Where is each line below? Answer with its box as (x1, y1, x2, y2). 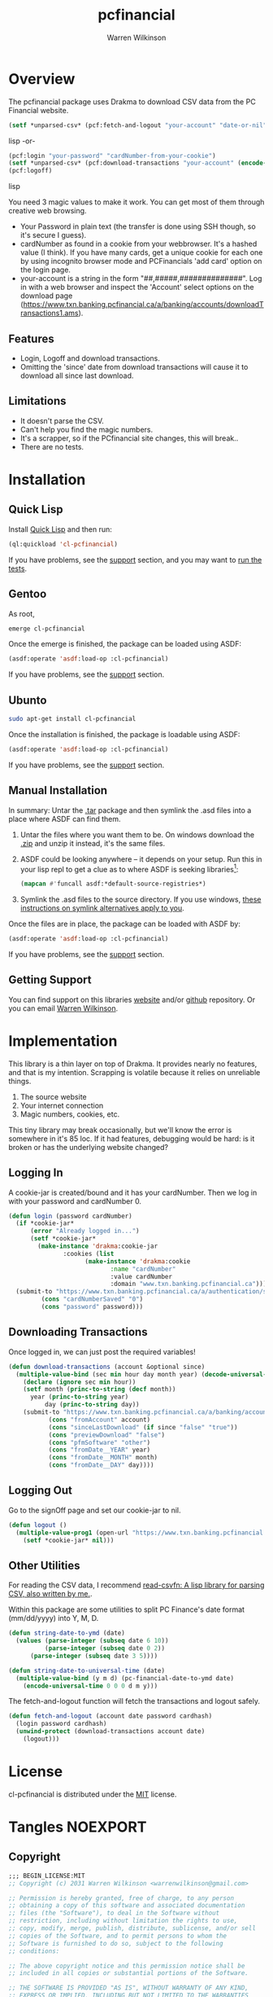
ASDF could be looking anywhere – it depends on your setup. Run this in (19, 854, 262, 864)
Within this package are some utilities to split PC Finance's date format (8, 1604, 245, 1614)
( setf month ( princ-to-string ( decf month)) (23, 1385, 176, 1394)
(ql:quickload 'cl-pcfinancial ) (8, 540, 118, 548)
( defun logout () (8, 1521, 67, 1529)
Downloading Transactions (8, 1325, 148, 1339)
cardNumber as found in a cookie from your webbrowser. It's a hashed (19, 239, 258, 249)
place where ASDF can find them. (8, 814, 121, 823)
